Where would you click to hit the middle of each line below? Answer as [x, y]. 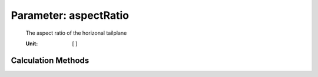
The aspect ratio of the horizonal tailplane [76, 33]
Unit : [32, 43]
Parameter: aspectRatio [70, 15]
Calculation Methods [50, 60]
